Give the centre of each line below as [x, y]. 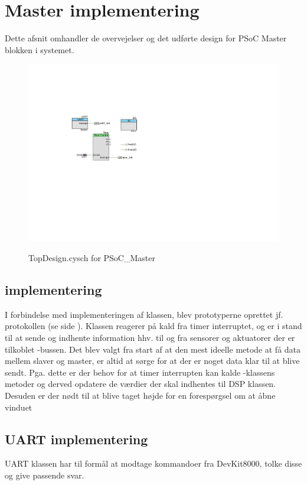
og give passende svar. [45, 475]
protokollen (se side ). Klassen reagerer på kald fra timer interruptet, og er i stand [153, 326]
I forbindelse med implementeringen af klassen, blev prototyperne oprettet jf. [144, 314]
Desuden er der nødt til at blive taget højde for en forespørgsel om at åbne [140, 395]
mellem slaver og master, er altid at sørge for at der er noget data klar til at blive [152, 361]
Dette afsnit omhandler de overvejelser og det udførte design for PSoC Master [146, 38]
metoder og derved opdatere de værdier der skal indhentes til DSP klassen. [141, 384]
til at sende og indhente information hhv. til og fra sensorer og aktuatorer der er [150, 337]
